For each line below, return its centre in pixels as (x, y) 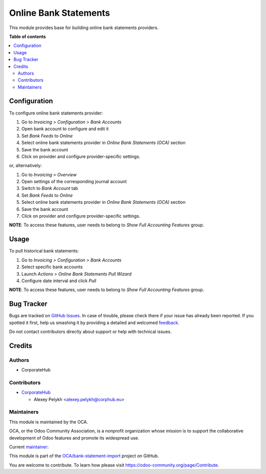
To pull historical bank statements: (44, 251)
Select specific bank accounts (52, 267)
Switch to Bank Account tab (50, 188)
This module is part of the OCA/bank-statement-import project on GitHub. (84, 456)
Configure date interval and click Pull (59, 281)
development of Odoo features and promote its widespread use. (74, 438)
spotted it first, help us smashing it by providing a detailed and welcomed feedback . (94, 323)
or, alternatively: (25, 166)
